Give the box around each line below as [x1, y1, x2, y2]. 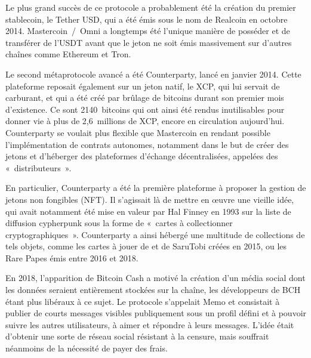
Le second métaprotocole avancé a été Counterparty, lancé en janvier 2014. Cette [5, 67, 301, 80]
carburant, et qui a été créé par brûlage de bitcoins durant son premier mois [5, 91, 284, 104]
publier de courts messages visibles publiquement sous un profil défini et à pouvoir [5, 307, 307, 319]
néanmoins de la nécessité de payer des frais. [5, 342, 168, 354]
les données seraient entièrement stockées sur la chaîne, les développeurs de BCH [5, 283, 301, 296]
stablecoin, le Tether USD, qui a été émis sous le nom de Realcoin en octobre [5, 13, 288, 25]
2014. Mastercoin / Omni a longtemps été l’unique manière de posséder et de [5, 24, 290, 37]
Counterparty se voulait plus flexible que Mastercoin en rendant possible [5, 126, 270, 138]
